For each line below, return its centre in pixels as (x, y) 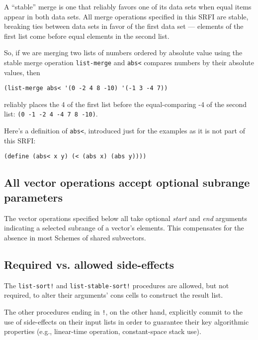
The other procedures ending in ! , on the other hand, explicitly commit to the (123, 311)
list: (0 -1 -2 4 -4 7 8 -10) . (51, 114)
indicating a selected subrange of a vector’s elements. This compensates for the (124, 228)
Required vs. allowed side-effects (89, 264)
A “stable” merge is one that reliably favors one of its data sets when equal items (128, 6)
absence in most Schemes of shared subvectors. (75, 237)
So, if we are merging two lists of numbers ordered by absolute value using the (123, 53)
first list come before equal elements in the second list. (87, 36)
